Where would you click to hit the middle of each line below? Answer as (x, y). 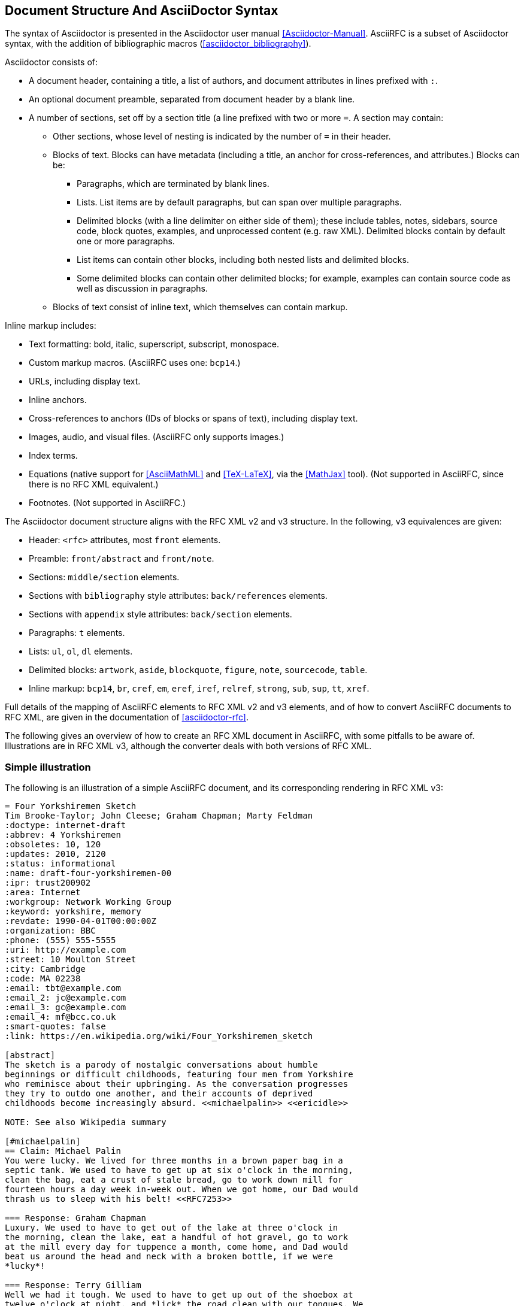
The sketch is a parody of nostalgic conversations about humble (161, 1065)
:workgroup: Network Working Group (88, 902)
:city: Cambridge (45, 969)
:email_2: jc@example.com (66, 998)
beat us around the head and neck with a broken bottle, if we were (169, 1257)
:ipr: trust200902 (48, 883)
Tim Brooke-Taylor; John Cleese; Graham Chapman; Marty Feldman (159, 816)
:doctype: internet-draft (66, 825)
